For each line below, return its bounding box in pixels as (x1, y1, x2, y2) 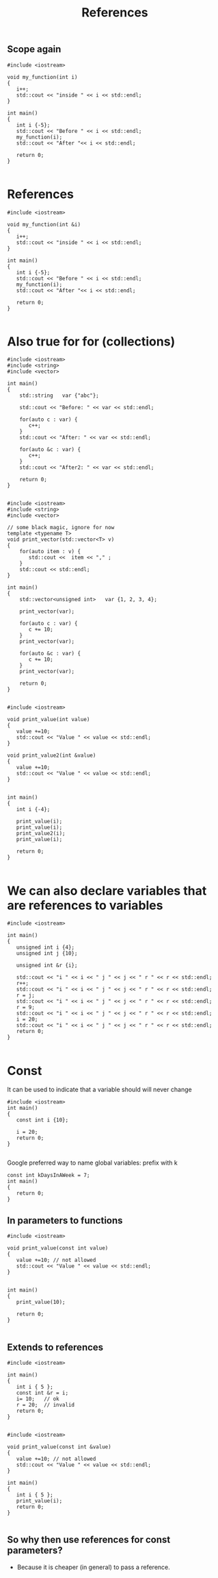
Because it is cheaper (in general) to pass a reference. (16, 1563, 171, 1571)
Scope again (7, 43, 62, 56)
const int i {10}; (16, 1117, 69, 1124)
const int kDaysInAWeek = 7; (7, 1172, 90, 1179)
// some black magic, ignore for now (7, 524, 115, 531)
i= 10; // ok (16, 1395, 59, 1403)
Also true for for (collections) (7, 334, 176, 349)
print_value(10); (16, 1299, 66, 1306)
